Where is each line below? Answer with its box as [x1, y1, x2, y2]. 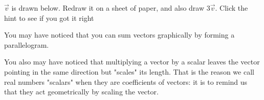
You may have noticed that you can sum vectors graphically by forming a [4, 29, 235, 40]
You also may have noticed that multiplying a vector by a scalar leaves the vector [4, 56, 260, 67]
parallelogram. [4, 39, 49, 50]
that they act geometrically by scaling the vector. [4, 86, 159, 97]
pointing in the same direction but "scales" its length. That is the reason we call [4, 66, 254, 77]
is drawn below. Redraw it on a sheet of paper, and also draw [11, 3, 205, 13]
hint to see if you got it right [4, 12, 94, 23]
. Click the [215, 3, 248, 13]
